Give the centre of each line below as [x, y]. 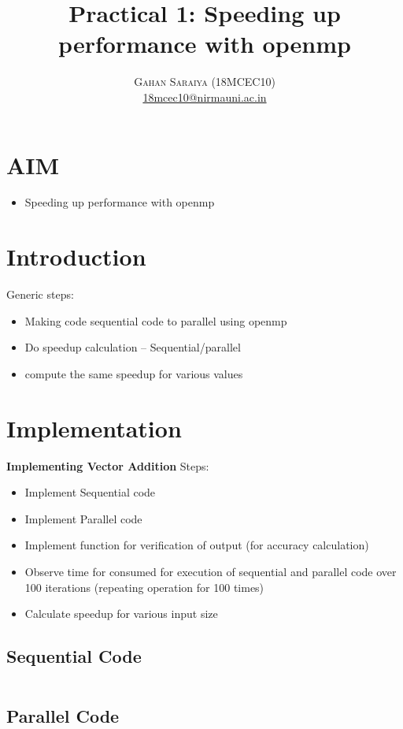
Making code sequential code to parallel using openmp [156, 320]
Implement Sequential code [90, 492]
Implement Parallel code [83, 518]
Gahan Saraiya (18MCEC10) [205, 82]
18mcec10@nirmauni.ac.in [205, 97]
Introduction [76, 257]
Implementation [94, 428]
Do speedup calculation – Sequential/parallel [133, 347]
